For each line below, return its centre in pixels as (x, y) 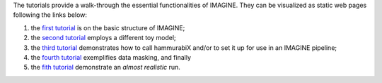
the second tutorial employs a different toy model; (103, 38)
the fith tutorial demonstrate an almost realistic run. (105, 68)
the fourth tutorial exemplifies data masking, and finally (111, 57)
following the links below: (50, 15)
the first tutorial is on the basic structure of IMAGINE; (108, 27)
